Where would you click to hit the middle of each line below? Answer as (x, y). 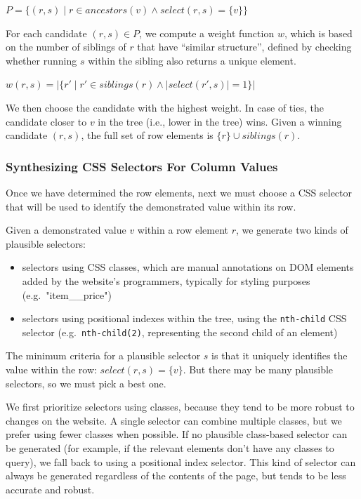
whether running (41, 60)
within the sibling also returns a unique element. (192, 60)
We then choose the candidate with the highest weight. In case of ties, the (165, 107)
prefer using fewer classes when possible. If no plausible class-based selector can (177, 434)
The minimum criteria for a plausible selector (103, 355)
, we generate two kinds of (292, 230)
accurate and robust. (50, 489)
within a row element (183, 230)
